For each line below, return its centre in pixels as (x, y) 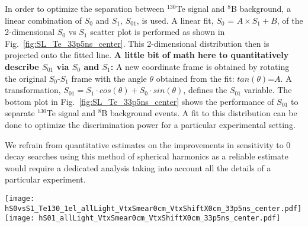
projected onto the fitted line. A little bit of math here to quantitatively (147, 55)
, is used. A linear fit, (175, 20)
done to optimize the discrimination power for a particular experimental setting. (150, 124)
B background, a (261, 8)
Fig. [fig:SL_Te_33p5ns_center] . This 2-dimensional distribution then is (137, 43)
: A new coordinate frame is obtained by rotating (200, 66)
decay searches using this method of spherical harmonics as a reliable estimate (147, 156)
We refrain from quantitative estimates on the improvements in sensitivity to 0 (148, 144)
